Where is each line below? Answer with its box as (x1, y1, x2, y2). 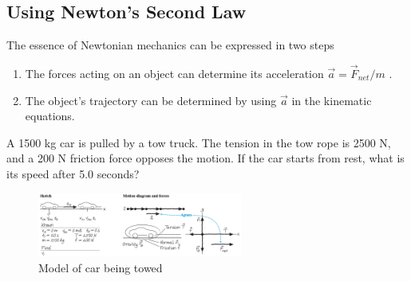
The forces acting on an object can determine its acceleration (25, 65, 324, 82)
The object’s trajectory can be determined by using (25, 92, 277, 108)
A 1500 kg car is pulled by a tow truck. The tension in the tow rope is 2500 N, (6, 134, 391, 150)
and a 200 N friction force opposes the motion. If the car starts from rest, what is (6, 150, 405, 166)
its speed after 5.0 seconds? (6, 165, 140, 181)
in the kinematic (291, 92, 372, 108)
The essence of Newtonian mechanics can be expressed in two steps (6, 37, 334, 53)
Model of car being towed (38, 259, 163, 275)
